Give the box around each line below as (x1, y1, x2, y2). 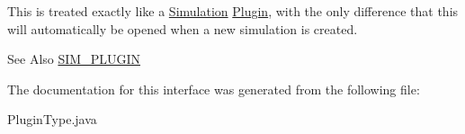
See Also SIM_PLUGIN (7, 49, 140, 68)
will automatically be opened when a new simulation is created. (7, 19, 358, 38)
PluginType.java (7, 110, 97, 129)
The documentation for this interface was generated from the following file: (7, 79, 420, 98)
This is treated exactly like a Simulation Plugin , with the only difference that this (7, 2, 459, 20)
